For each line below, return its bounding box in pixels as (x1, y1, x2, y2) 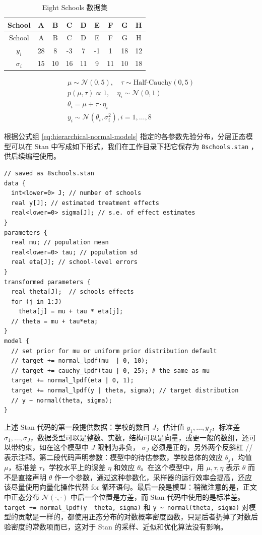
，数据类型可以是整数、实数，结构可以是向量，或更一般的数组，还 (30, 432, 249, 442)
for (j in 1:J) (11, 298, 62, 305)
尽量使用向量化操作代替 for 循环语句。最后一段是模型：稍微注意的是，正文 (11, 482, 257, 492)
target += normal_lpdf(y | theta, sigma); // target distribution (11, 387, 239, 394)
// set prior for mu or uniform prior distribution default (11, 347, 217, 355)
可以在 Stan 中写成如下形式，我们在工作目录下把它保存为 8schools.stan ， (11, 141, 258, 151)
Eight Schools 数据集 (42, 2, 108, 12)
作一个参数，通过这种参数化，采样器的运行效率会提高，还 (54, 472, 245, 482)
